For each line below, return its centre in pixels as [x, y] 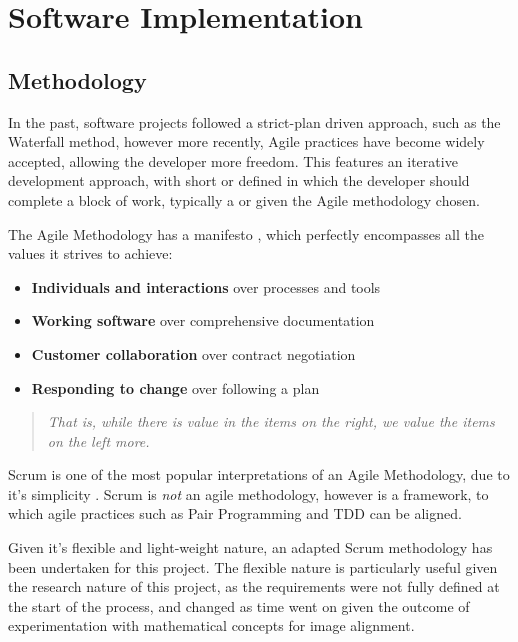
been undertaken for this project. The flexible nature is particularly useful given [253, 566]
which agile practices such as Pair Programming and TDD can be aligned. [235, 513]
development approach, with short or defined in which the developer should [239, 180]
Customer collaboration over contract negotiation [193, 353]
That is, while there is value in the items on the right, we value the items [271, 421]
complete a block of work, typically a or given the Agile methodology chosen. [244, 199]
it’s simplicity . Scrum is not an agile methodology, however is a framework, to [248, 493]
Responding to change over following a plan [175, 387]
